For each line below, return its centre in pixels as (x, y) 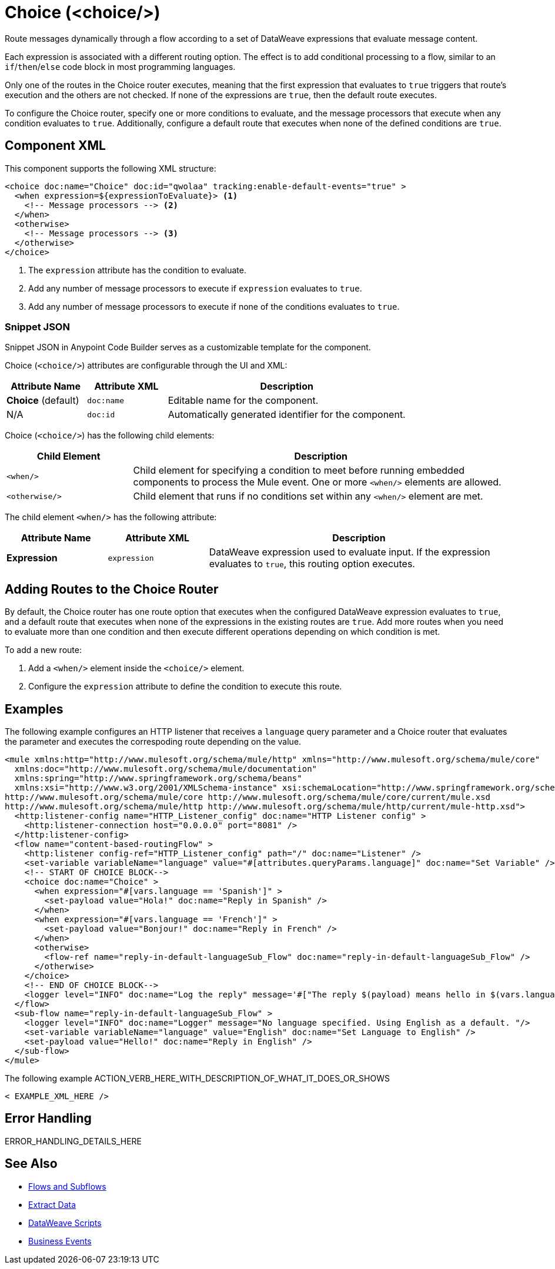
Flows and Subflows (67, 1186)
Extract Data (52, 1204)
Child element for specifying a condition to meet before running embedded (299, 471)
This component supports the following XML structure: (111, 168)
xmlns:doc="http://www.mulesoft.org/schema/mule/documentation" (166, 769)
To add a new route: (43, 650)
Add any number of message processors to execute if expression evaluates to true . (195, 288)
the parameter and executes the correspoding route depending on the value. (153, 742)
